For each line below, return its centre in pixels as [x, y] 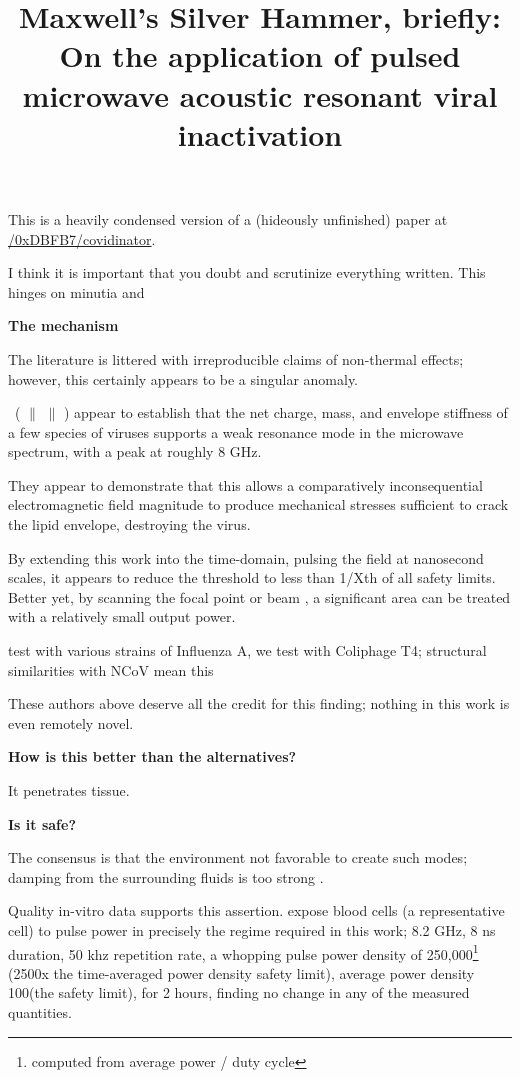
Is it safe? [42, 823]
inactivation [260, 133]
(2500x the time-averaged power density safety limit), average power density [241, 972]
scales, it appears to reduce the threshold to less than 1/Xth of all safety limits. [252, 577]
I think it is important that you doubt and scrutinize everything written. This [247, 272]
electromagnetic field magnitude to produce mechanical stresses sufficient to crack [258, 504]
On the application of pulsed [260, 55]
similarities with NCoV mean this [111, 669]
